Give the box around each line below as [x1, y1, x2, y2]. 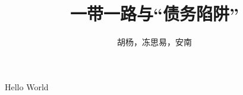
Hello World [5, 80, 49, 93]
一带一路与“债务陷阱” [70, 1, 239, 26]
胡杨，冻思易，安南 [117, 36, 192, 48]
